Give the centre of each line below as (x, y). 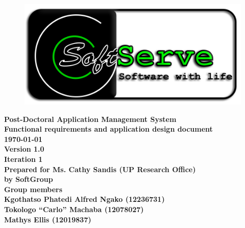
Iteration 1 (23, 159)
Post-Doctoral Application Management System (90, 119)
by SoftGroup (29, 179)
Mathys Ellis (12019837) (48, 219)
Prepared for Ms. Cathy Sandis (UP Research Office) (100, 169)
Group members (33, 189)
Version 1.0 (24, 149)
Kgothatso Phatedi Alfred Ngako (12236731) (84, 199)
